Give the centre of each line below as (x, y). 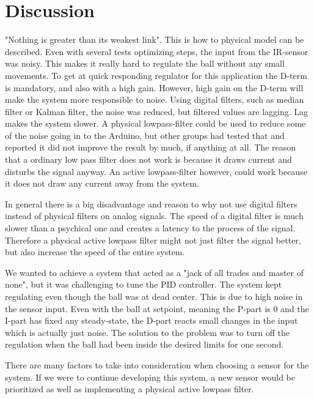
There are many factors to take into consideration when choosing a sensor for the (157, 364)
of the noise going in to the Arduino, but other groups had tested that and (145, 135)
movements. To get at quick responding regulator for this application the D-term (156, 75)
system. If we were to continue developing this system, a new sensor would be (150, 377)
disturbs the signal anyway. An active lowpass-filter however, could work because (156, 171)
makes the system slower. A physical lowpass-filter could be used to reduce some (155, 123)
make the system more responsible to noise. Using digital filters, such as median (155, 99)
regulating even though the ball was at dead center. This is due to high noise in (154, 296)
